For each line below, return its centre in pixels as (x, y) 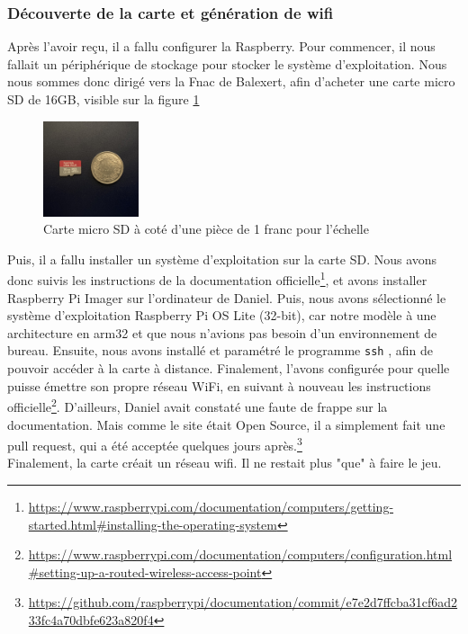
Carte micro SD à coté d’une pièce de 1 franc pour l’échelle (206, 229)
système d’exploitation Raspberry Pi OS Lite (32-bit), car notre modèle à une (222, 315)
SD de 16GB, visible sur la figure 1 (103, 99)
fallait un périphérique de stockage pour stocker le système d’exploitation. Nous (227, 63)
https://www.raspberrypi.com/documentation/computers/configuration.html (240, 554)
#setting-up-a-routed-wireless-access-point (145, 571)
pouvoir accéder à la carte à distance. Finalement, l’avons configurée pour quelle (229, 368)
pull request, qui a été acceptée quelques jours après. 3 (155, 444)
